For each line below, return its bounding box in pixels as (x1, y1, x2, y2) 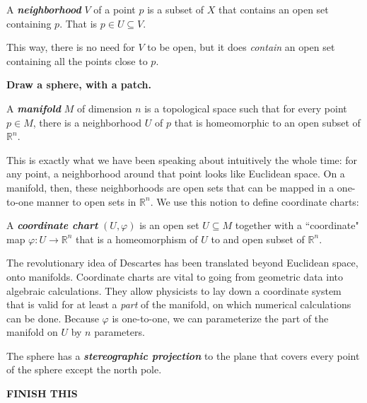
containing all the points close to (6, 53, 148, 68)
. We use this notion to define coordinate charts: (150, 194, 359, 209)
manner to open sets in (36, 194, 136, 209)
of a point (93, 2, 136, 16)
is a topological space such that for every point (144, 100, 347, 115)
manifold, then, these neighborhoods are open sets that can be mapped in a (6, 180, 334, 194)
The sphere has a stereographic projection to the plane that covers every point (6, 348, 360, 363)
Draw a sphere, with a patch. (6, 77, 152, 92)
